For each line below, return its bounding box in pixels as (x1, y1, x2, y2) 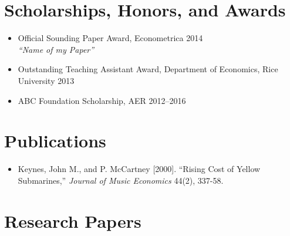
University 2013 (18, 74, 75, 86)
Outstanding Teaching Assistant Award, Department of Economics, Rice (18, 63, 278, 75)
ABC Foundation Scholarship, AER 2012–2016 (18, 94, 186, 106)
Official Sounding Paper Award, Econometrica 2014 (18, 32, 203, 44)
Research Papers (4, 208, 141, 232)
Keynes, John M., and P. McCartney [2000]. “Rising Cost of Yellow (18, 163, 261, 175)
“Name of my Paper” (18, 43, 95, 55)
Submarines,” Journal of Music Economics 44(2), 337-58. (18, 174, 224, 186)
